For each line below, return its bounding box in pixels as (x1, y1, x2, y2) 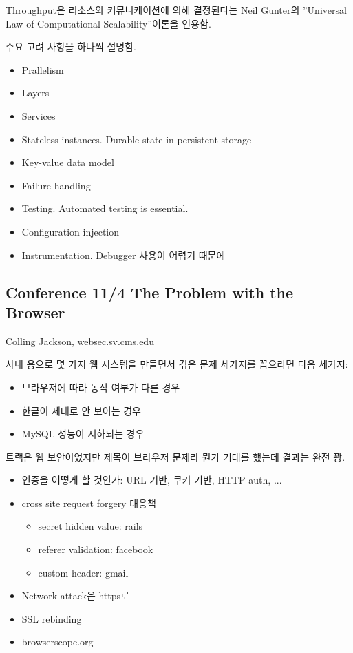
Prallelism (21, 62, 64, 76)
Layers (21, 85, 50, 100)
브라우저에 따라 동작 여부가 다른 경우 (21, 380, 180, 394)
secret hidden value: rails (38, 519, 143, 533)
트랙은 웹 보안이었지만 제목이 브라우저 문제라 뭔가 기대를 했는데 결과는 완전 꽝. (6, 449, 345, 464)
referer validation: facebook (38, 542, 153, 557)
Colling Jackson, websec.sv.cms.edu (6, 333, 154, 348)
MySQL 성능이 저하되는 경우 (21, 426, 145, 441)
